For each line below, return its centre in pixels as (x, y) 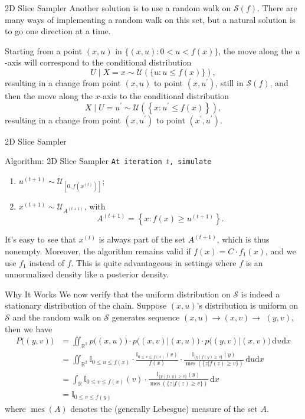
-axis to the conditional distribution (165, 95)
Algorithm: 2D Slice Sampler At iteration (83, 161)
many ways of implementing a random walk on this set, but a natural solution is (150, 19)
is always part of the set (142, 239)
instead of (47, 262)
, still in (229, 82)
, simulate (190, 162)
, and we (281, 251)
